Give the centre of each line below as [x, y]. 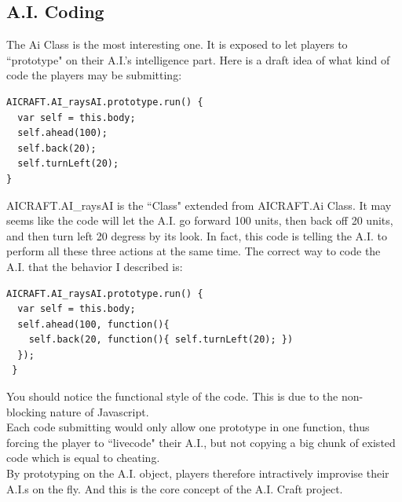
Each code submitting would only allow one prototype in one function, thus [188, 427]
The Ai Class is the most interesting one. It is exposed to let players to [177, 44]
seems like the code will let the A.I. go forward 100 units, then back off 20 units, [200, 220]
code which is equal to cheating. [83, 458]
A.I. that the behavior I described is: [95, 266]
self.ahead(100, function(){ [93, 324]
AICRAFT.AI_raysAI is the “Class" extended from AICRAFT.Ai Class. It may [199, 205]
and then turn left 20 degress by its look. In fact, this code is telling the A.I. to [197, 235]
